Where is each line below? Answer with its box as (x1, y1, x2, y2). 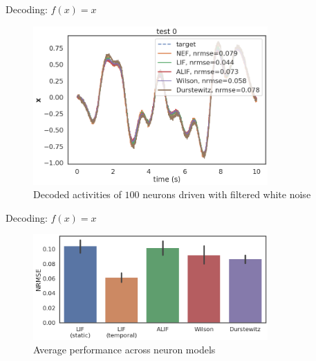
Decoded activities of (33, 187, 122, 202)
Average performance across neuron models (33, 342, 216, 357)
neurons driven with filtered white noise (142, 187, 311, 202)
